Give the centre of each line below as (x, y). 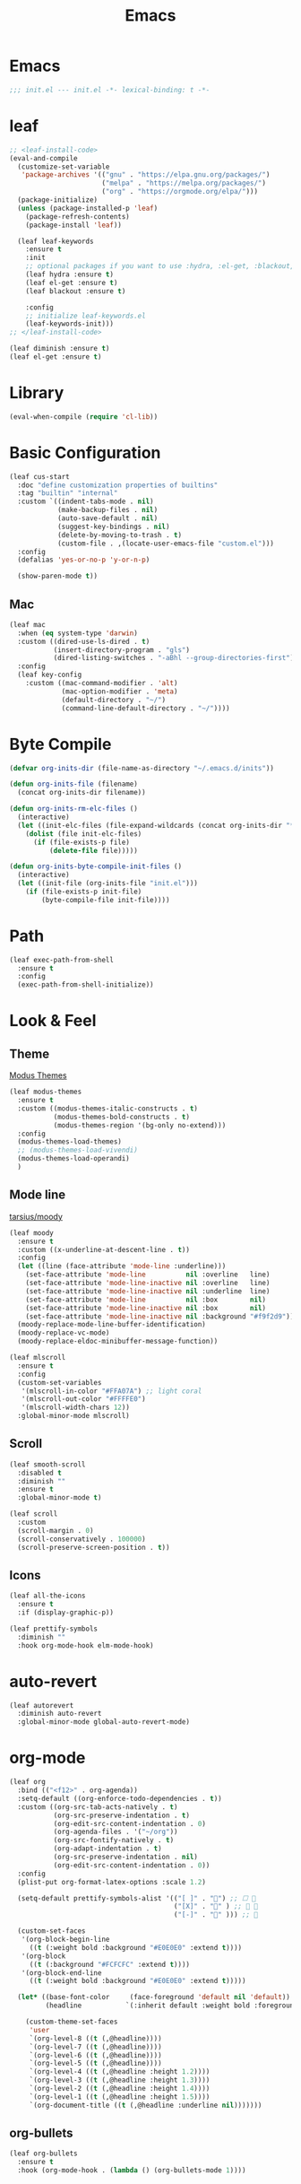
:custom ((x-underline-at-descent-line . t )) (104, 1249)
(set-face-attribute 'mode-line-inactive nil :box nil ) (146, 1308)
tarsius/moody (36, 1216)
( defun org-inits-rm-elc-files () (74, 809)
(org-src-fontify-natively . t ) (114, 1840)
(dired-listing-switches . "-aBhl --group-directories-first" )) (176, 658)
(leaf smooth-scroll (48, 1464)
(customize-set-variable (64, 167)
